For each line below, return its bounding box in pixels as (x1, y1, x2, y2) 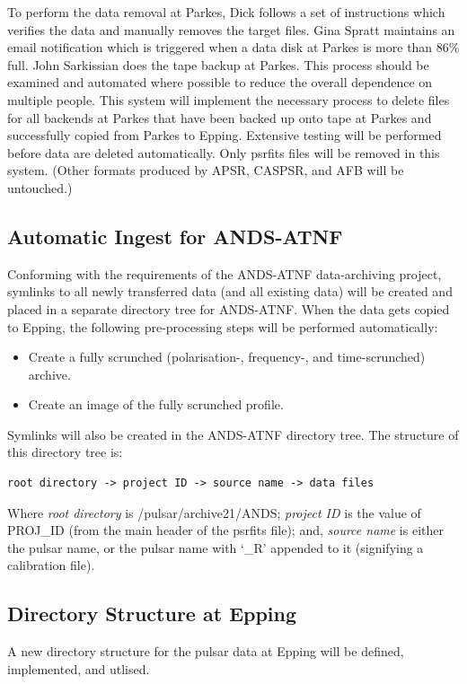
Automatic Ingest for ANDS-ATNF (7, 222, 343, 250)
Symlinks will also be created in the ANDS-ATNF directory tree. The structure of (7, 425, 459, 443)
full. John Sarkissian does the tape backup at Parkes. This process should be (7, 55, 429, 74)
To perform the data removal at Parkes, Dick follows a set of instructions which (7, 3, 445, 21)
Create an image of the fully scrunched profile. (28, 395, 284, 414)
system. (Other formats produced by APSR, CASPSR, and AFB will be (7, 161, 404, 180)
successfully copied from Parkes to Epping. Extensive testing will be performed (7, 126, 442, 145)
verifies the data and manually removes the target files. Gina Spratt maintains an (7, 20, 455, 39)
